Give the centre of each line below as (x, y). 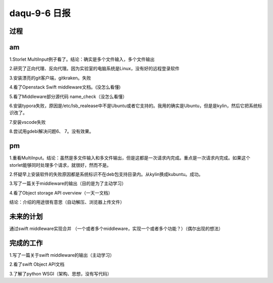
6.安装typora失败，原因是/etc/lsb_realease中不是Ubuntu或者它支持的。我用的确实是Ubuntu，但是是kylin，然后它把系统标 (136, 106)
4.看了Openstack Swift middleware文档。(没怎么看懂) (65, 87)
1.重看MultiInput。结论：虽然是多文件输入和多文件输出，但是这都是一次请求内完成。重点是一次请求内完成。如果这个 (130, 158)
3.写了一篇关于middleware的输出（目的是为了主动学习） (68, 183)
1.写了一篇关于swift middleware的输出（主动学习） (62, 255)
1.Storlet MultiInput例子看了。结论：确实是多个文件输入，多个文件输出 (82, 59)
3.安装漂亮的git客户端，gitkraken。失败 (50, 78)
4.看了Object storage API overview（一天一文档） (61, 193)
